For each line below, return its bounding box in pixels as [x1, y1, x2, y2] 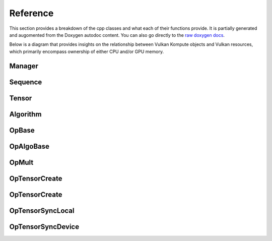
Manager [9, 62, 39, 70]
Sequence [9, 78, 42, 86]
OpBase [9, 126, 35, 135]
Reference [9, 8, 54, 19]
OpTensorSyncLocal [9, 206, 75, 215]
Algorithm [9, 110, 42, 118]
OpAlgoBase [9, 142, 50, 151]
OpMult [9, 158, 34, 166]
